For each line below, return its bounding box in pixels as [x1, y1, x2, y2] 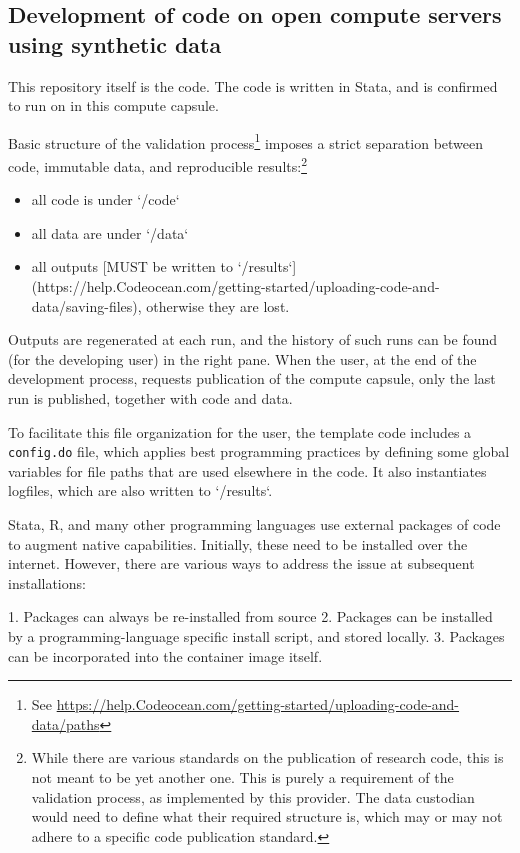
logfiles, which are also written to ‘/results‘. [8, 480, 273, 501]
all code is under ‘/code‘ [31, 189, 180, 210]
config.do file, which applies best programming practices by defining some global [8, 441, 510, 462]
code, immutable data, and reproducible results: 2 [8, 153, 307, 176]
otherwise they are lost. [146, 295, 290, 316]
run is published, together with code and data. [8, 388, 293, 409]
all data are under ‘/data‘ [31, 222, 189, 243]
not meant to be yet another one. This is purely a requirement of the [31, 767, 454, 787]
